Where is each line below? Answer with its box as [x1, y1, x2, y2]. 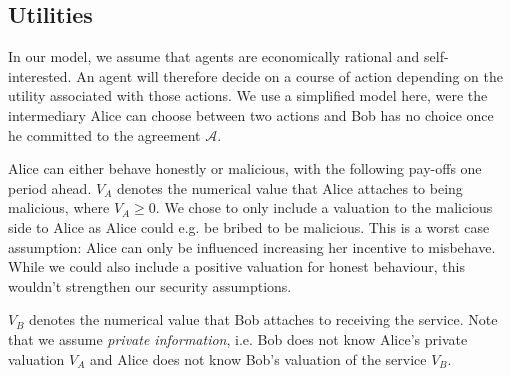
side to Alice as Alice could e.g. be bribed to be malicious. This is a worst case [8, 216, 490, 237]
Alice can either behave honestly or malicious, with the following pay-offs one [8, 158, 482, 179]
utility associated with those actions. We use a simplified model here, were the [8, 85, 488, 106]
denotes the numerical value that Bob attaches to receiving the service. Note [29, 309, 498, 330]
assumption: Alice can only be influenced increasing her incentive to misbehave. [8, 236, 496, 257]
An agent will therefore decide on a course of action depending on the [76, 65, 503, 86]
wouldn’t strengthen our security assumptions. [8, 275, 292, 296]
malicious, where [8, 197, 110, 218]
